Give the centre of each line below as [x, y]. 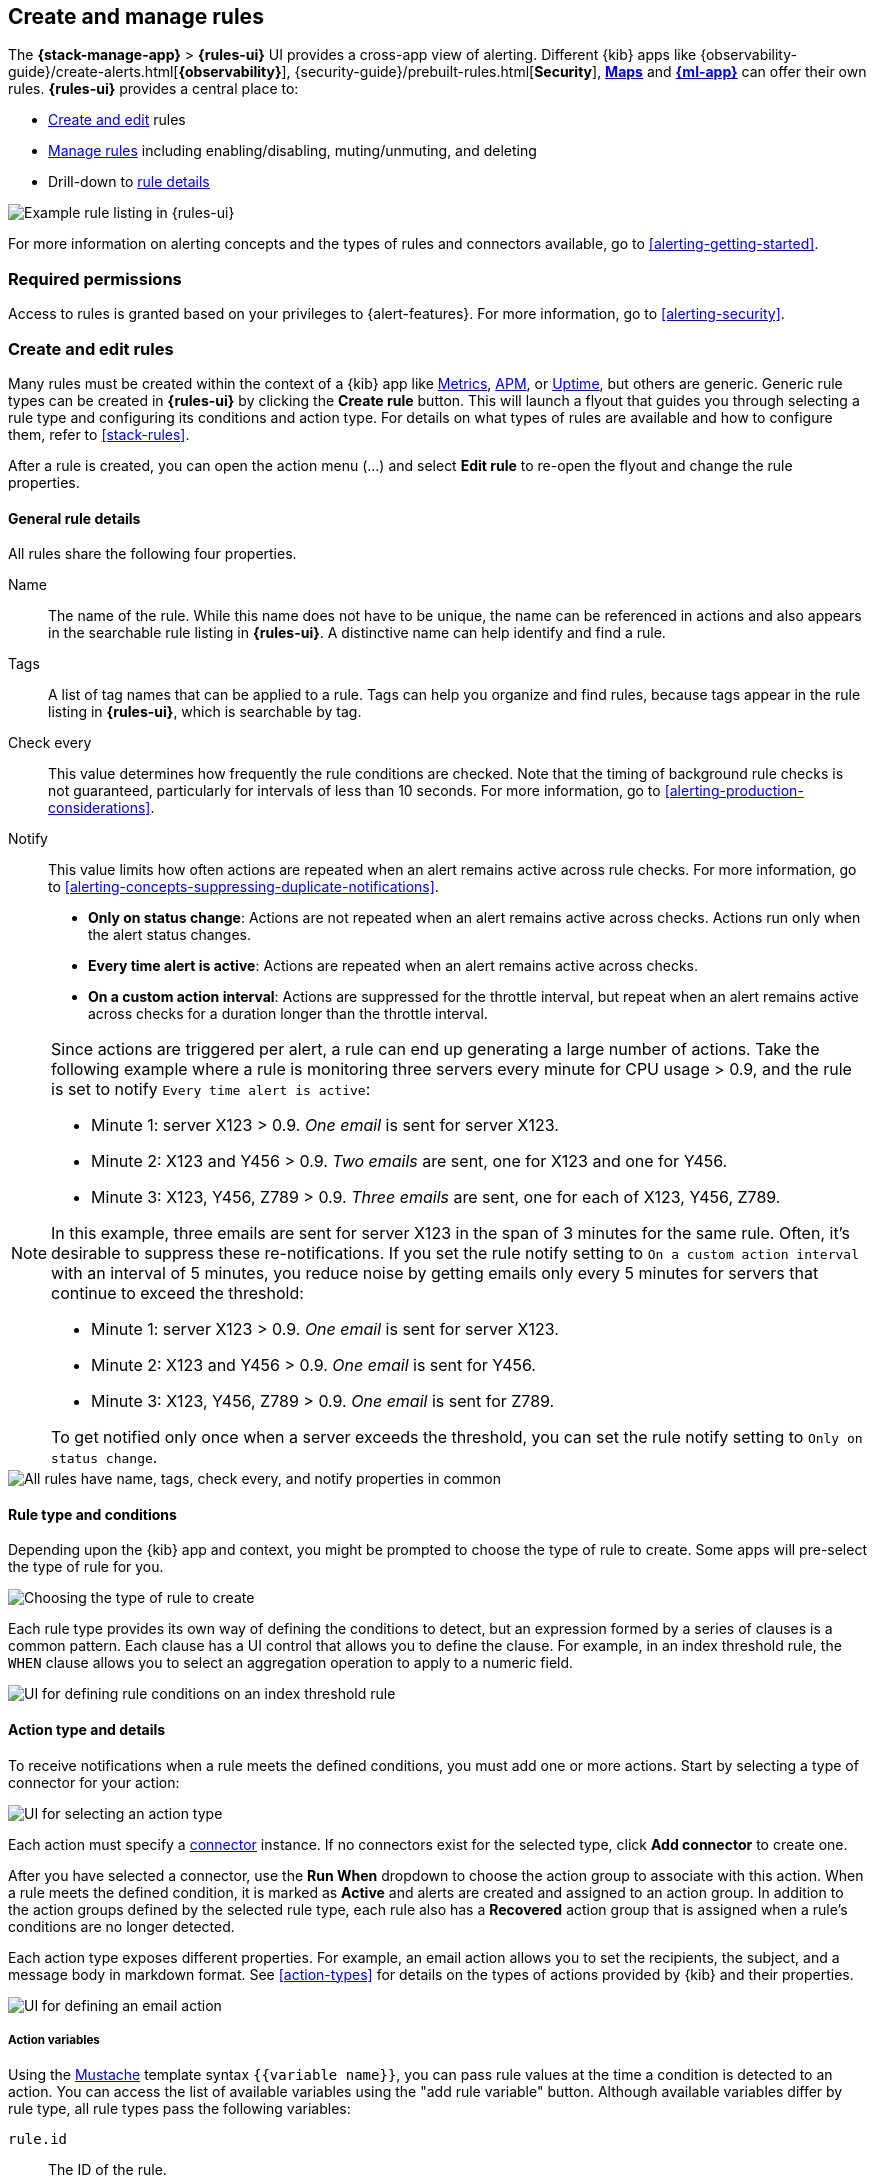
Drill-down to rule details [129, 182]
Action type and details [87, 1729]
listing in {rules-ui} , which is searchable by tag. [205, 712]
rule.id [38, 2139]
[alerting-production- [734, 791]
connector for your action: [94, 1782]
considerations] [99, 808]
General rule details [74, 518]
